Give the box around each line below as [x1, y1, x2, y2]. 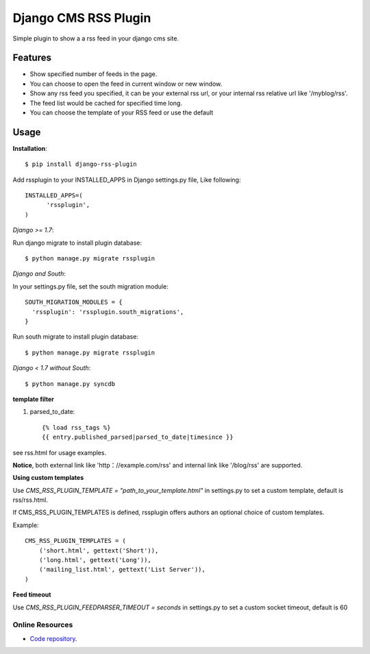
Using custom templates [12, 474, 84, 482]
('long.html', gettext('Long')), [38, 556, 152, 564]
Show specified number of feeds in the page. [29, 70, 158, 78]
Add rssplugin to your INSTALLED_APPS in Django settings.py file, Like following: [12, 175, 241, 184]
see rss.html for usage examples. [12, 448, 106, 457]
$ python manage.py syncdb [25, 380, 116, 387]
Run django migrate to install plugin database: [12, 239, 143, 247]
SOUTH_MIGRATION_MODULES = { [25, 298, 123, 306]
